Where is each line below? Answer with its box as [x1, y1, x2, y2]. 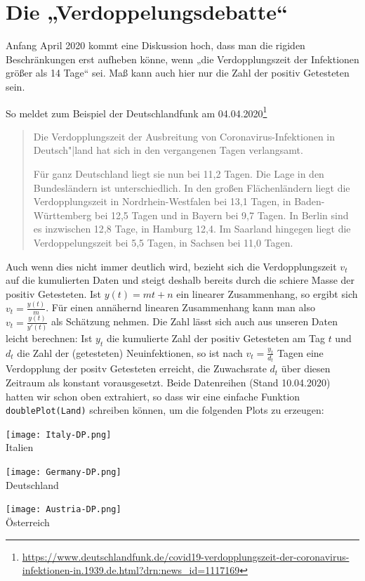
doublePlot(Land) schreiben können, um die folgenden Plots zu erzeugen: [6, 403, 324, 417]
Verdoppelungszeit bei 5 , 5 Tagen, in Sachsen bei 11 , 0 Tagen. [33, 235, 293, 249]
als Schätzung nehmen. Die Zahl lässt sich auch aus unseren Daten [51, 314, 338, 329]
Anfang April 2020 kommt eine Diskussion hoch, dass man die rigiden [6, 38, 305, 53]
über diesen [281, 361, 331, 376]
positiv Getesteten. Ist [6, 286, 102, 301]
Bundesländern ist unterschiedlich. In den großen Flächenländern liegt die [33, 180, 350, 195]
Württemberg [33, 207, 92, 222]
